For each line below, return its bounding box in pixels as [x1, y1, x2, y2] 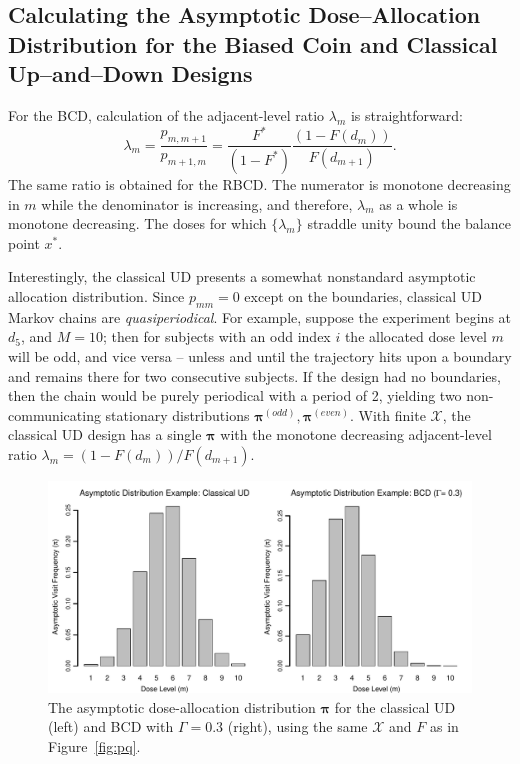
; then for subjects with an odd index [103, 326, 331, 347]
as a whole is [379, 193, 458, 214]
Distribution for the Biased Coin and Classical [8, 28, 498, 59]
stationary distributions [105, 404, 250, 425]
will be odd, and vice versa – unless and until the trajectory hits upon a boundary [8, 345, 512, 366]
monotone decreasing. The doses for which [8, 213, 267, 234]
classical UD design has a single [8, 424, 202, 445]
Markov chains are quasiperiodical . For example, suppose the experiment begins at [8, 306, 512, 327]
